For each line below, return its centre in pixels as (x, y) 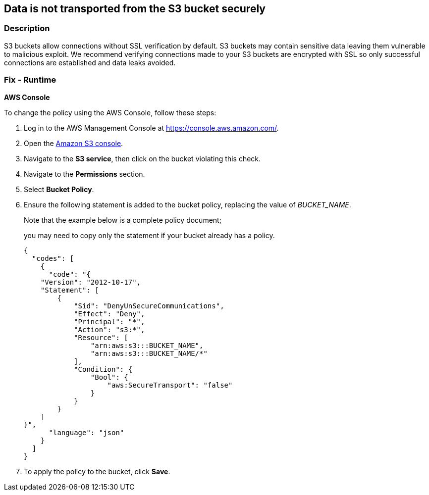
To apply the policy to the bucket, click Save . (97, 471)
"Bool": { (109, 377)
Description (27, 28)
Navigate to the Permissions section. (84, 174)
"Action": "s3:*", (109, 329)
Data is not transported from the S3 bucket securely (135, 9)
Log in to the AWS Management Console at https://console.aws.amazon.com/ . (151, 128)
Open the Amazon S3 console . (74, 143)
